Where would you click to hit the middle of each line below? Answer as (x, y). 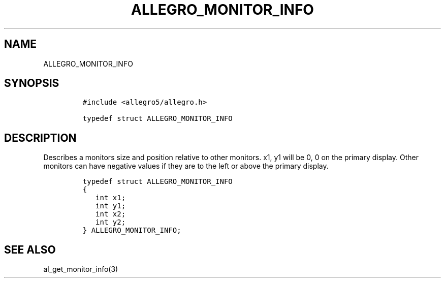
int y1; (111, 206)
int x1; (111, 198)
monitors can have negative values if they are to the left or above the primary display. (186, 166)
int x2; (111, 214)
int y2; (111, 222)
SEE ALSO (30, 249)
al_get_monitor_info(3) (81, 269)
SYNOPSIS (32, 83)
